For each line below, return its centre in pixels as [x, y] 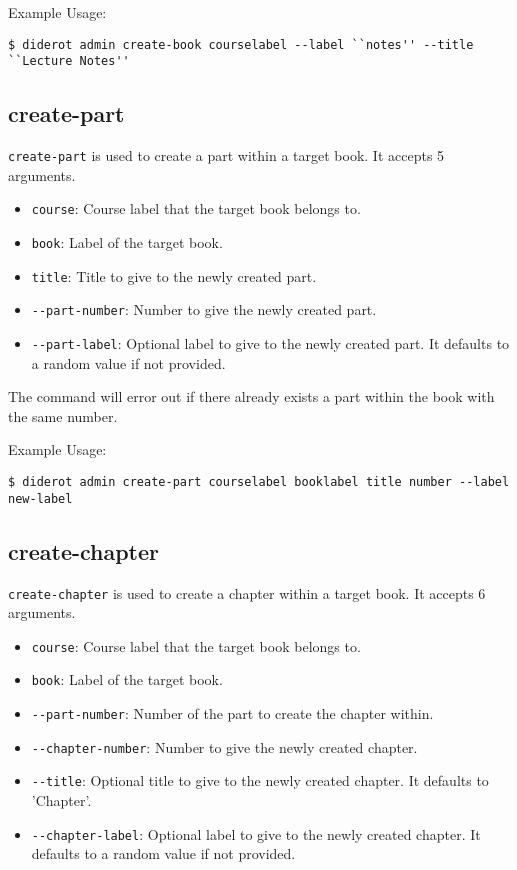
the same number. [63, 415]
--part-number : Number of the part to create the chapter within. [232, 713]
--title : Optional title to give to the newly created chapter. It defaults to [260, 780]
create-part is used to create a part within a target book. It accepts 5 [226, 155]
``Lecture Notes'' [69, 61]
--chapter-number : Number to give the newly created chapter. [224, 746]
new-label [40, 498]
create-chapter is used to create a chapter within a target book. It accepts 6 [247, 592]
